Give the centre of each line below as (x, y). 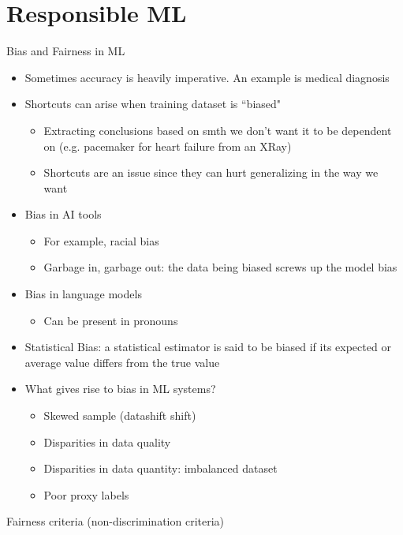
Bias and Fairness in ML (66, 51)
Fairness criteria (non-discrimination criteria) (116, 521)
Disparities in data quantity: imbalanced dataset (160, 468)
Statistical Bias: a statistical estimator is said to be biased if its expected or (208, 347)
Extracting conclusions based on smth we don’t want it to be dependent (218, 130)
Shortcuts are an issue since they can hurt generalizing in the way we (211, 172)
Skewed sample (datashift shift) (120, 415)
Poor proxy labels (86, 494)
